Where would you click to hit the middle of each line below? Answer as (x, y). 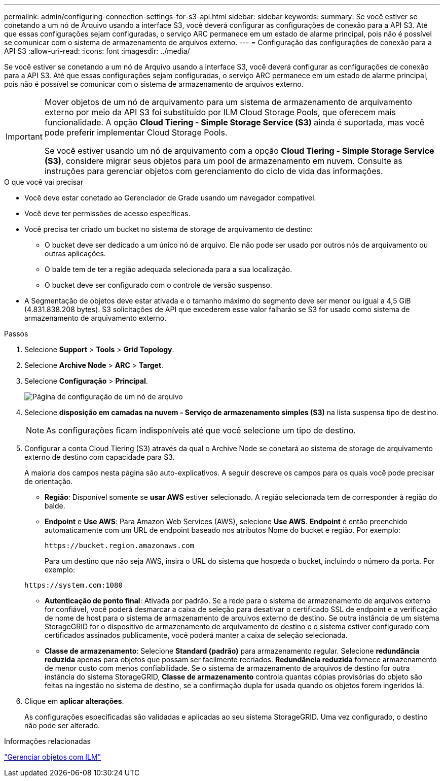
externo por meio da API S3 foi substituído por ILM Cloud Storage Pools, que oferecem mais (220, 112)
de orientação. (49, 481)
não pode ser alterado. (62, 725)
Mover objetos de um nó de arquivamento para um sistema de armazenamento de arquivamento (228, 102)
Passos (16, 334)
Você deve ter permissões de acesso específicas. (107, 213)
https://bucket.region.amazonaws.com (120, 546)
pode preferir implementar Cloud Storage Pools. (136, 132)
